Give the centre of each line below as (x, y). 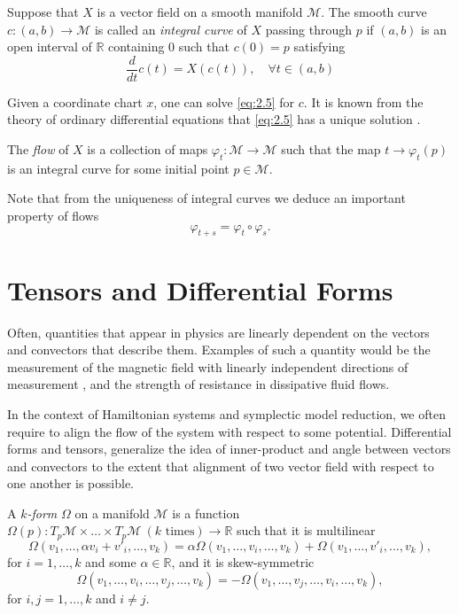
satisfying (319, 47)
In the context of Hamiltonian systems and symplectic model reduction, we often (226, 413)
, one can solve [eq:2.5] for (224, 101)
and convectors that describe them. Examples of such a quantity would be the (219, 350)
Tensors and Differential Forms (200, 289)
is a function (206, 513)
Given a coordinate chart (75, 101)
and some (111, 561)
